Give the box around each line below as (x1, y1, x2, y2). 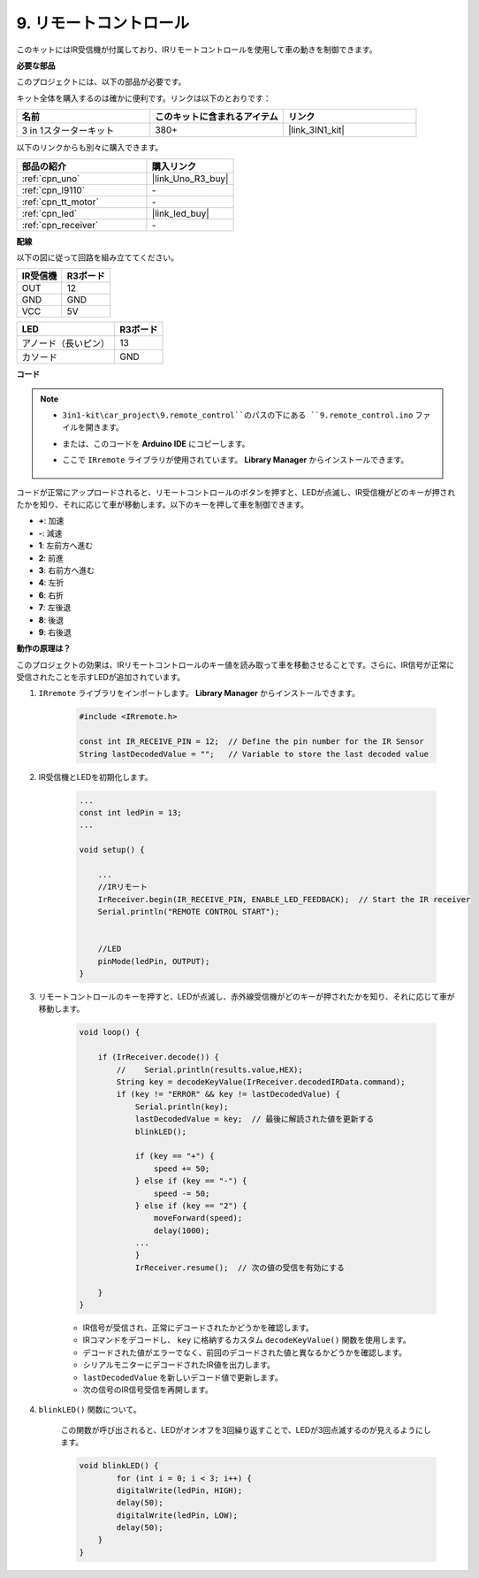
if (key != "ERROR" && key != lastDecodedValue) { (116, 1089, 340, 1099)
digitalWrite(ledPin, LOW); (116, 1510, 239, 1521)
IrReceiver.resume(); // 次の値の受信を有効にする (134, 1262, 345, 1273)
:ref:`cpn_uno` (21, 172, 80, 185)
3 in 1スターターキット (21, 125, 115, 137)
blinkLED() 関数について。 (38, 1405, 141, 1415)
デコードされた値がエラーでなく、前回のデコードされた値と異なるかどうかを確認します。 (82, 1347, 407, 1358)
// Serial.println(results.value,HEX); (116, 1064, 304, 1075)
